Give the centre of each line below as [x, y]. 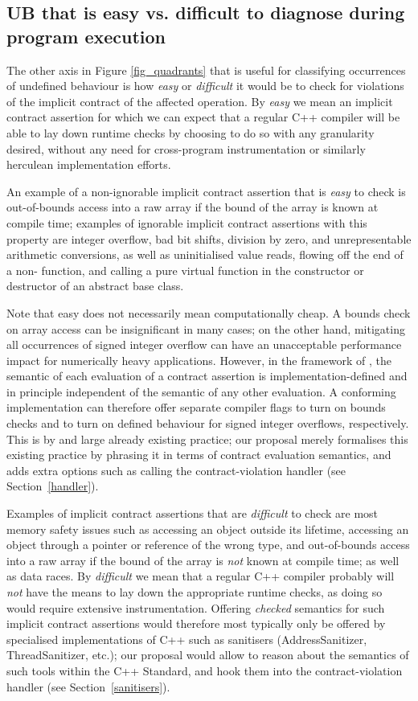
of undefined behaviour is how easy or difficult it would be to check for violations [205, 86]
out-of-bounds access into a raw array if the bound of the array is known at [193, 207]
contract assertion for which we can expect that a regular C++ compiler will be [203, 117]
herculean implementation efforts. [89, 164]
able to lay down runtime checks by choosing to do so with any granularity [191, 132]
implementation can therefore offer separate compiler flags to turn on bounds [196, 407]
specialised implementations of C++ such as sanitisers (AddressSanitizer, [187, 639]
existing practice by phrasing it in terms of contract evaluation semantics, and [199, 455]
